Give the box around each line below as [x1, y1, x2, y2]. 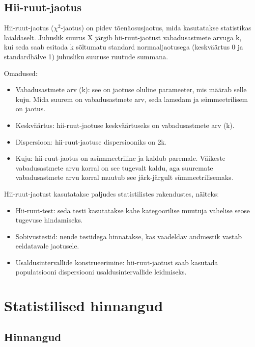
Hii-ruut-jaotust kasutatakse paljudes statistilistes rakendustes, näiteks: [4, 188, 219, 198]
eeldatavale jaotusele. [15, 241, 79, 251]
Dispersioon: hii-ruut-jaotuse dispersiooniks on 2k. [15, 136, 167, 147]
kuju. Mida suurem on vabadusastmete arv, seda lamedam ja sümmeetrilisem [15, 94, 248, 104]
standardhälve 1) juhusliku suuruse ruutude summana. [4, 51, 168, 61]
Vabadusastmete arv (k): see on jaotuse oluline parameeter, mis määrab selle [15, 84, 247, 95]
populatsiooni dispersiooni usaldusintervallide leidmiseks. [15, 267, 187, 277]
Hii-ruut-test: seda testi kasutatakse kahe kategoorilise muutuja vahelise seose [15, 205, 250, 215]
